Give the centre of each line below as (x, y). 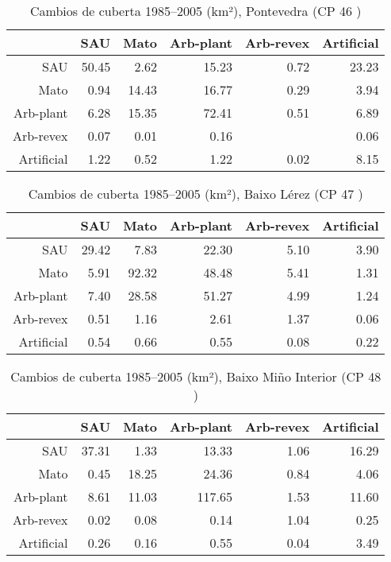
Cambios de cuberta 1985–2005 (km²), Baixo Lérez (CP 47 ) (195, 194)
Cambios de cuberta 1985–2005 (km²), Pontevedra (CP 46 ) (196, 11)
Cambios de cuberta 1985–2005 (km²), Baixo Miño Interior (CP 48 (196, 376)
